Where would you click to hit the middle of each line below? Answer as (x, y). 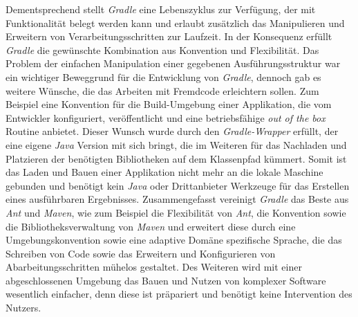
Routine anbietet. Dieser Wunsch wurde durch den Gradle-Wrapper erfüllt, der (172, 131)
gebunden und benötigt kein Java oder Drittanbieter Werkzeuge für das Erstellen (178, 185)
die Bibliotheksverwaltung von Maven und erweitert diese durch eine (151, 226)
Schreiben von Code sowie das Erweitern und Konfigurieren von (141, 253)
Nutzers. (23, 308)
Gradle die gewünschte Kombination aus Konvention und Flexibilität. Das (162, 49)
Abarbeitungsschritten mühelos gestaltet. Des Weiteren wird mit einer (154, 267)
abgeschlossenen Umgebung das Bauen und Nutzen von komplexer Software (166, 280)
